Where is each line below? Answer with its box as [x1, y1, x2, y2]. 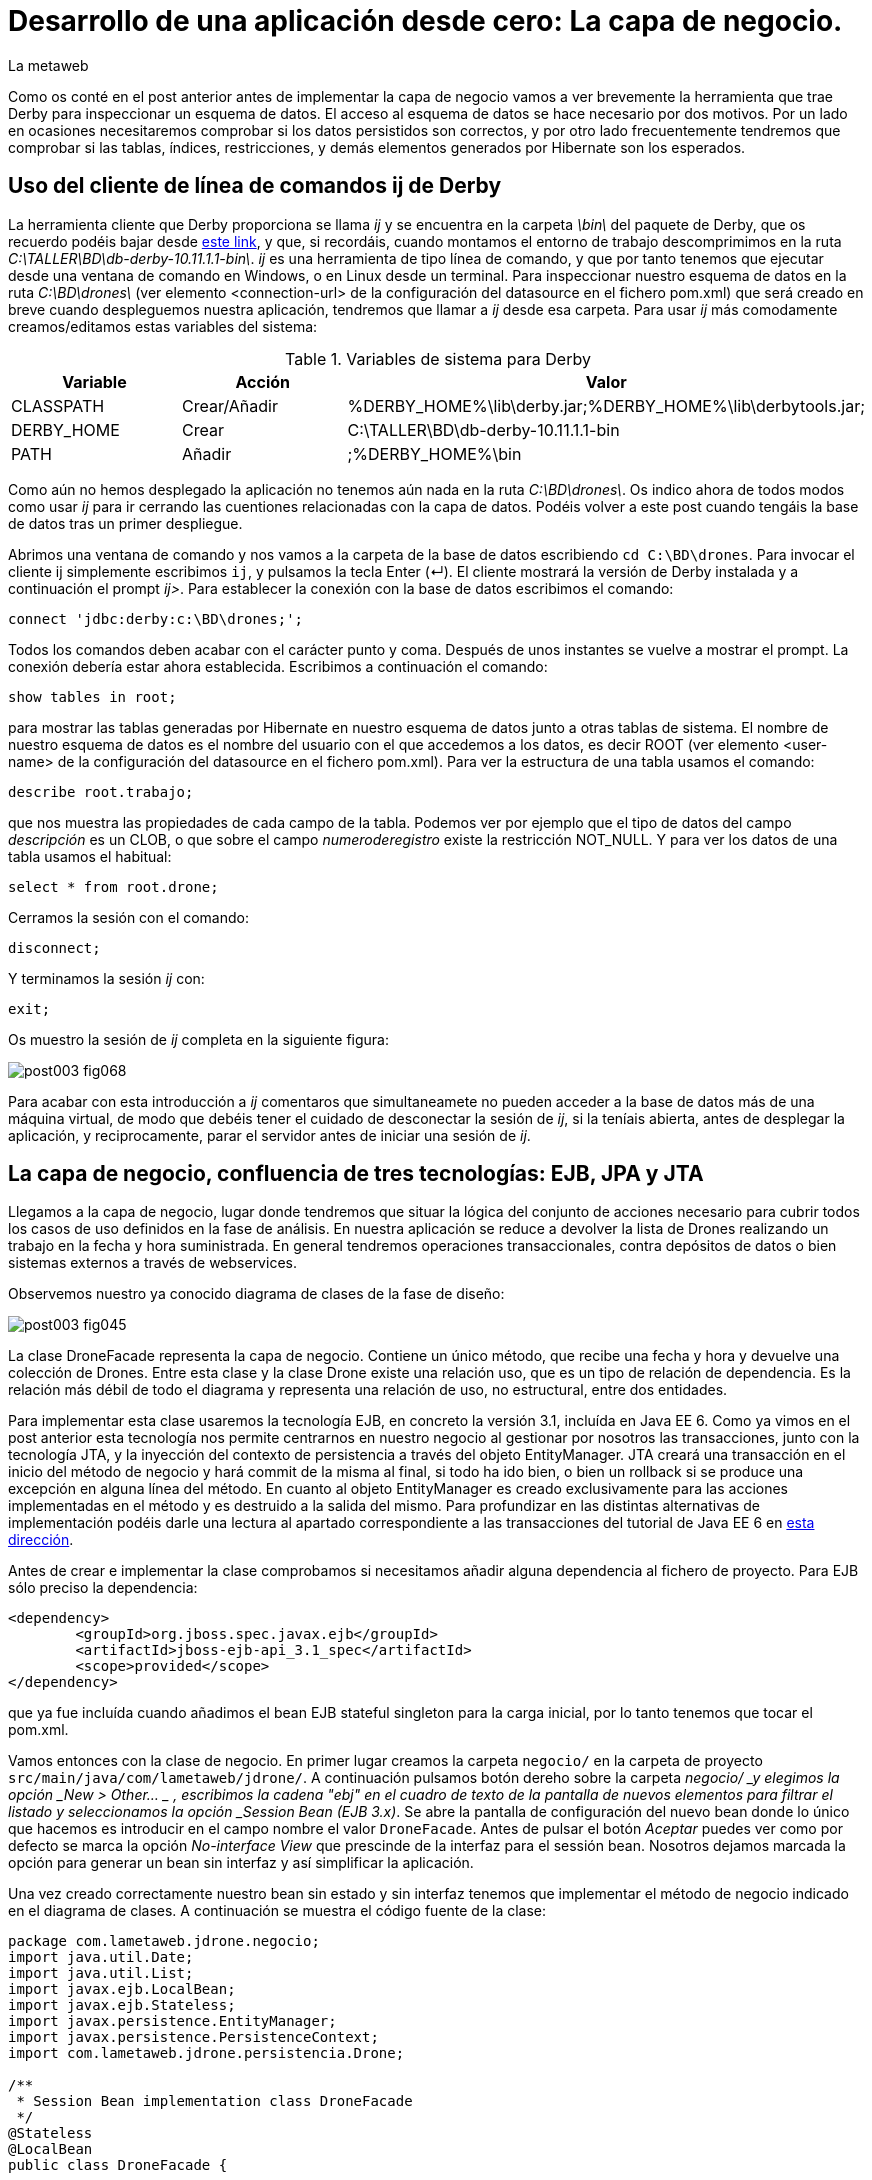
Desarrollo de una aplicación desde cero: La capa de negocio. [8, 4, 843, 38]
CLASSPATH [11, 395, 105, 416]
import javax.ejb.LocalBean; [8, 1981, 236, 1998]
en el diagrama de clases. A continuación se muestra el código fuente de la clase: [8, 1902, 547, 1920]
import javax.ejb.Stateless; [8, 1997, 236, 2014]
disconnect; [8, 939, 101, 956]
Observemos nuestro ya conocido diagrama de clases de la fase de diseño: [8, 1285, 505, 1303]
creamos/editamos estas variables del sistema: [8, 317, 318, 335]
